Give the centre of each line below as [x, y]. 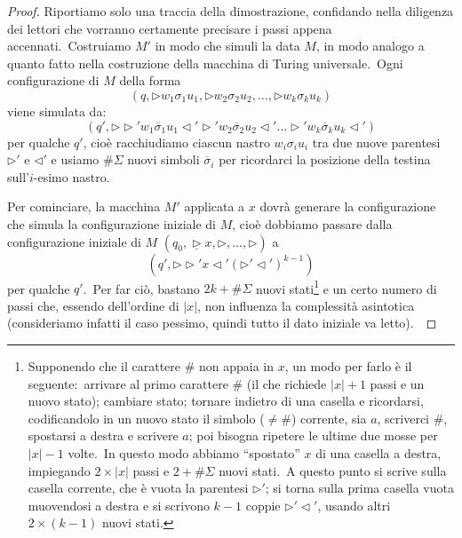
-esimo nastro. [72, 176]
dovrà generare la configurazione [348, 206]
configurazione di [53, 80]
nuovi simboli [163, 159]
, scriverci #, [412, 418]
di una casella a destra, [378, 452]
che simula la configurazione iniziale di [112, 223]
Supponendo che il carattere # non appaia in [151, 365]
